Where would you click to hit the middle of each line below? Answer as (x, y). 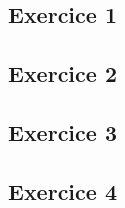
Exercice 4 (62, 190)
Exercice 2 (62, 73)
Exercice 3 (62, 131)
